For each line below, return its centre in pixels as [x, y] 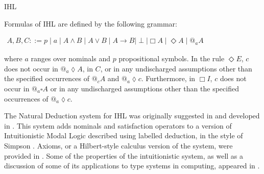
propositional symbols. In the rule [172, 58]
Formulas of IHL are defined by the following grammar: [91, 23]
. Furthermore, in [168, 78]
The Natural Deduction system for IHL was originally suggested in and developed [132, 116]
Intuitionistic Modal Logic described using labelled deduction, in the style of [124, 135]
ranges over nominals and [70, 58]
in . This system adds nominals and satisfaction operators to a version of [118, 125]
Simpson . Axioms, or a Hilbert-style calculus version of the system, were [118, 145]
